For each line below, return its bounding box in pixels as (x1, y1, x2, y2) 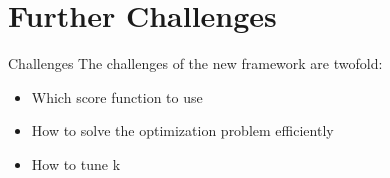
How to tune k (31, 153, 121, 174)
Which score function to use (31, 86, 203, 107)
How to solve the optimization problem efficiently (31, 120, 334, 141)
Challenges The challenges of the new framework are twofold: (8, 53, 383, 74)
